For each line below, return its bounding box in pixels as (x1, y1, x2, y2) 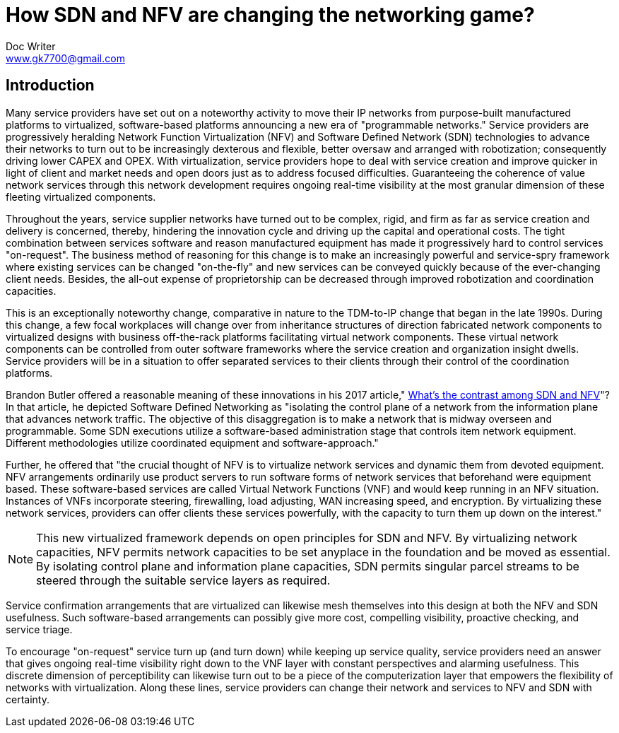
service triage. (6, 623, 73, 635)
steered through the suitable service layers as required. (36, 573, 331, 587)
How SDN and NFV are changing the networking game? (6, 3, 535, 27)
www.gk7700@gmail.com (6, 52, 125, 64)
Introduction (6, 76, 95, 95)
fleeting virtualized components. (6, 190, 156, 203)
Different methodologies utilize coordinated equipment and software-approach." (6, 436, 379, 449)
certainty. (6, 693, 49, 705)
